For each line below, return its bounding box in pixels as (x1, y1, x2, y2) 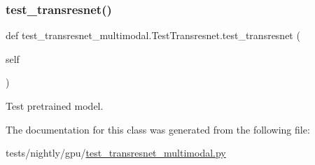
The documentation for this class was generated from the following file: (6, 122, 310, 136)
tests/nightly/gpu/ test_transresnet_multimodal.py (6, 145, 226, 160)
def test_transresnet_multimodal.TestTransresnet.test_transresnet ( (6, 28, 300, 43)
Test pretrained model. (6, 99, 104, 113)
